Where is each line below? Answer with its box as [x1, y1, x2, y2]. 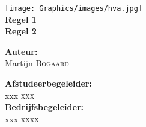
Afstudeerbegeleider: [5, 77, 92, 90]
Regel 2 [5, 25, 37, 37]
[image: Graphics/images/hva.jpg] [5, 4, 143, 13]
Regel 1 [5, 13, 37, 25]
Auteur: [5, 45, 38, 57]
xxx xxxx [5, 112, 39, 125]
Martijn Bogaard [5, 57, 69, 69]
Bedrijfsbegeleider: [5, 101, 84, 113]
